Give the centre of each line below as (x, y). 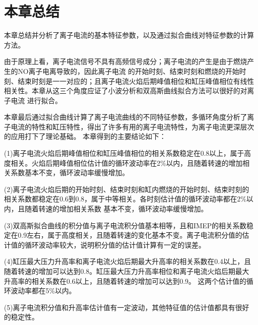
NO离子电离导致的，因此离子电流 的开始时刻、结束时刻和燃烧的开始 (129, 71)
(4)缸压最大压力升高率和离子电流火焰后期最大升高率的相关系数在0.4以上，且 (128, 261)
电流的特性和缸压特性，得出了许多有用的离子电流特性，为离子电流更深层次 (132, 126)
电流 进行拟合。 (36, 100)
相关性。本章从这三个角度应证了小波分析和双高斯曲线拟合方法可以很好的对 (126, 91)
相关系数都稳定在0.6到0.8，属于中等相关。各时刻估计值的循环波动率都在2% (125, 199)
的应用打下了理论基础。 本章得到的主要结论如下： (85, 136)
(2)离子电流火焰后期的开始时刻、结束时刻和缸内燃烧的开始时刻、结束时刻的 (127, 189)
